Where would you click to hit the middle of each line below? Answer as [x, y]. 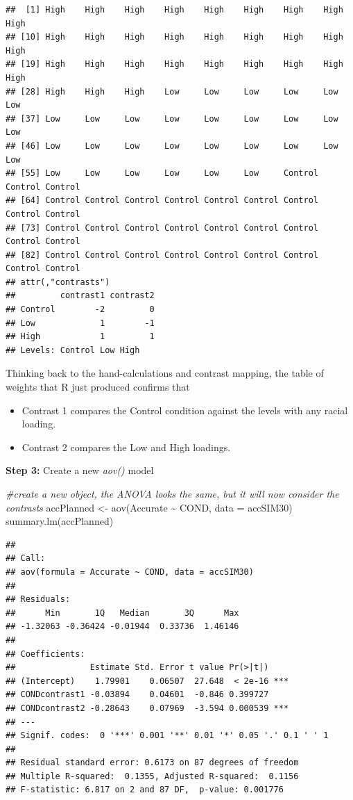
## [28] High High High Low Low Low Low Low [172, 91]
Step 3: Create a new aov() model [80, 470]
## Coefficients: [45, 654]
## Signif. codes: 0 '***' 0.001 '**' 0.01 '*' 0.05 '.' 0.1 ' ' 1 [167, 736]
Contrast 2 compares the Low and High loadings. [126, 447]
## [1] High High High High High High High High [174, 10]
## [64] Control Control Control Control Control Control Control [162, 201]
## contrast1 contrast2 [80, 296]
